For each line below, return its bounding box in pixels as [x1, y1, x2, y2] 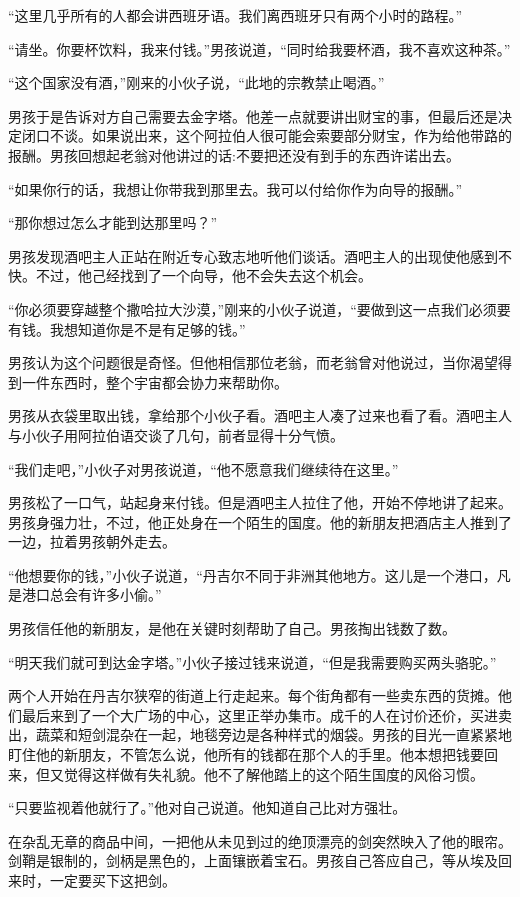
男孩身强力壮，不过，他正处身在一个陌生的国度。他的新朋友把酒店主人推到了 [8, 511, 512, 532]
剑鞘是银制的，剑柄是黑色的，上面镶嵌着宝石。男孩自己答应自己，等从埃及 [8, 850, 498, 871]
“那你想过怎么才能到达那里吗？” [8, 212, 218, 233]
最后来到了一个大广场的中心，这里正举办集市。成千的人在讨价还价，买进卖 [21, 704, 512, 725]
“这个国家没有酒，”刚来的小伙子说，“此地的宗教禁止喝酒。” [8, 72, 385, 93]
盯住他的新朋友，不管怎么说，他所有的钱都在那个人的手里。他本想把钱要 [8, 744, 484, 765]
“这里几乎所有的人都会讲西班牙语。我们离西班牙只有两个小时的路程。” [8, 5, 463, 25]
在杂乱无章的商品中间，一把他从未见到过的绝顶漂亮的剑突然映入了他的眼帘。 [8, 830, 512, 851]
